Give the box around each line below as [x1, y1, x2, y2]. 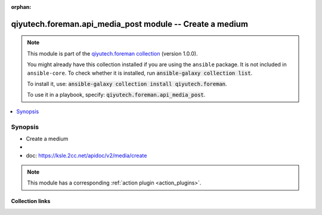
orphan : [11, 4, 32, 10]
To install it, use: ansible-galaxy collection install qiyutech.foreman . [27, 80, 227, 87]
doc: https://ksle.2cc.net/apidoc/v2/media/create [26, 152, 147, 159]
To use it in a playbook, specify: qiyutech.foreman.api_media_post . [27, 91, 206, 99]
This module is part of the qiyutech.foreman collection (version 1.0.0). [27, 50, 198, 57]
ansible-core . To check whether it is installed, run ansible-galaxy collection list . [27, 69, 253, 76]
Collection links [11, 198, 51, 205]
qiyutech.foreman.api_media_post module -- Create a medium [11, 19, 249, 29]
